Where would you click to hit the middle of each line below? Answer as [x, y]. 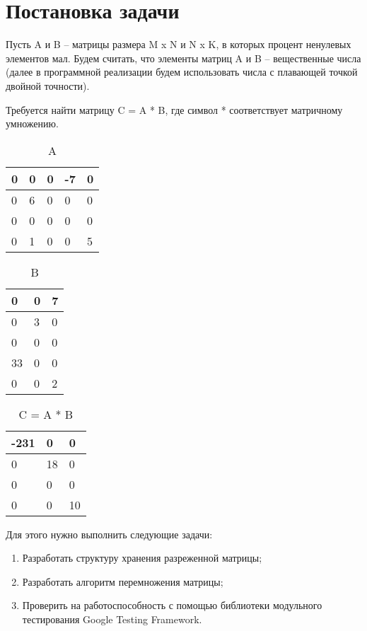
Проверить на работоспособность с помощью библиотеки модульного [172, 605]
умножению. [32, 123]
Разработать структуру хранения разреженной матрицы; [142, 558]
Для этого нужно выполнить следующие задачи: [109, 534]
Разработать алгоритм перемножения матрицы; [123, 581]
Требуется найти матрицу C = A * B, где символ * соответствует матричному [174, 109]
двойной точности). [48, 85]
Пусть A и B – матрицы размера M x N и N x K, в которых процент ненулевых [179, 44]
